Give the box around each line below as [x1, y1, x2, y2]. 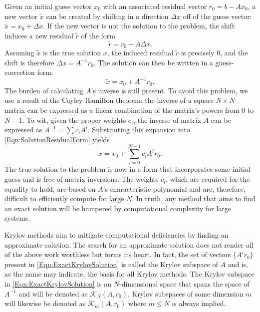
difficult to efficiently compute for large [4, 193, 124, 204]
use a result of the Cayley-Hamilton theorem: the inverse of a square [4, 95, 214, 105]
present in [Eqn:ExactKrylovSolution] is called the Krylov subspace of [4, 259, 218, 269]
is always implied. [172, 298, 226, 309]
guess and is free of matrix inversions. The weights [4, 174, 159, 184]
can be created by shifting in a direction [46, 10, 169, 21]
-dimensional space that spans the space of [119, 279, 250, 289]
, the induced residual [107, 47, 174, 58]
